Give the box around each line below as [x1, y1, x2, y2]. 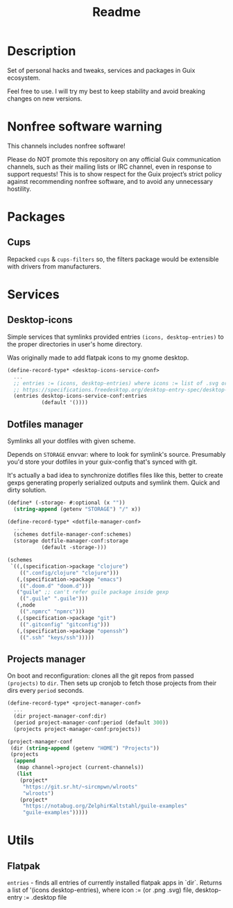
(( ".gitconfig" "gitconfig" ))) [19, 621, 110, 628]
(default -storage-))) [41, 544, 107, 551]
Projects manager [7, 653, 86, 665]
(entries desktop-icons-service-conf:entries [13, 393, 148, 400]
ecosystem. [7, 74, 41, 82]
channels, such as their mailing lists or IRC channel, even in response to [7, 162, 212, 171]
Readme [92, 4, 141, 20]
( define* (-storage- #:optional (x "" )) [7, 499, 126, 506]
